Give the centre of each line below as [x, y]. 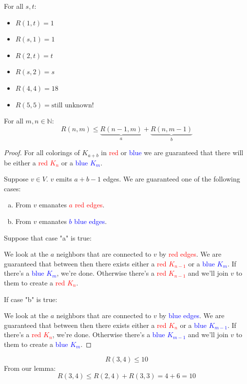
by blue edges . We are [192, 315]
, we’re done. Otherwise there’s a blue [109, 334]
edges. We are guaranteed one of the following [171, 179]
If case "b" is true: [31, 299]
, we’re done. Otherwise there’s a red [112, 273]
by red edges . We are [190, 254]
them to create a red [35, 282]
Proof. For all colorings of [42, 152]
